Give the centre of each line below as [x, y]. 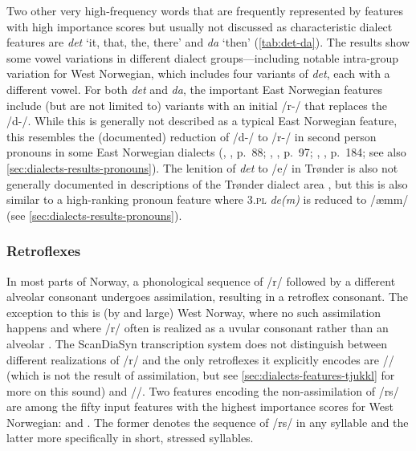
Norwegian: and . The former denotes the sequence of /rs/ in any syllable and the [208, 422]
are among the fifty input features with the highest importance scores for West [200, 406]
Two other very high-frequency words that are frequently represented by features [205, 10]
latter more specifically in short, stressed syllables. [130, 438]
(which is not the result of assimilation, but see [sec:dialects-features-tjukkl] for [201, 375]
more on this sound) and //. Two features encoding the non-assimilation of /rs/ [203, 390]
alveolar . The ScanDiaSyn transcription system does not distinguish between [197, 343]
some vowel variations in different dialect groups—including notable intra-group [203, 57]
